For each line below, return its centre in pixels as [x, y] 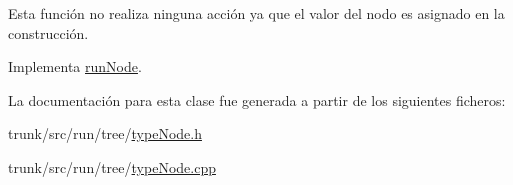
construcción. [48, 32]
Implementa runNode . [75, 66]
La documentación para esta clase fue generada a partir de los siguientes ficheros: [257, 99]
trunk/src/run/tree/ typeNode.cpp [112, 166]
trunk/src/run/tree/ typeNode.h [105, 133]
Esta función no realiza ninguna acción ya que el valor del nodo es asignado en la [256, 13]
